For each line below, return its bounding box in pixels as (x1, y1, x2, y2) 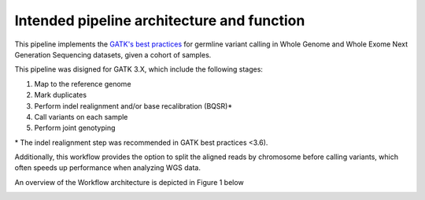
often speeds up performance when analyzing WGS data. (14, 163, 201, 172)
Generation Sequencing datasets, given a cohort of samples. (14, 50, 212, 59)
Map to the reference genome (34, 79, 131, 88)
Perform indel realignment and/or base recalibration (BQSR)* (34, 101, 232, 110)
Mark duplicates (34, 91, 87, 100)
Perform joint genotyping (34, 123, 116, 133)
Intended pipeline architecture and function (14, 12, 305, 29)
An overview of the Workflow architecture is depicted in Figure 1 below (14, 177, 244, 187)
